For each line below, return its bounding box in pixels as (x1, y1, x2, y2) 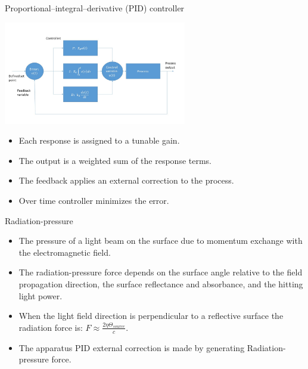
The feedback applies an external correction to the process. (18, 174, 234, 187)
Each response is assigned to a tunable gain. (18, 134, 180, 147)
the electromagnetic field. (18, 246, 111, 258)
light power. (18, 289, 63, 302)
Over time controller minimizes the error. (18, 194, 169, 207)
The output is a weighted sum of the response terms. (18, 154, 211, 166)
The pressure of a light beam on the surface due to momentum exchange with (18, 234, 303, 247)
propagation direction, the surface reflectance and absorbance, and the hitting (18, 278, 303, 290)
